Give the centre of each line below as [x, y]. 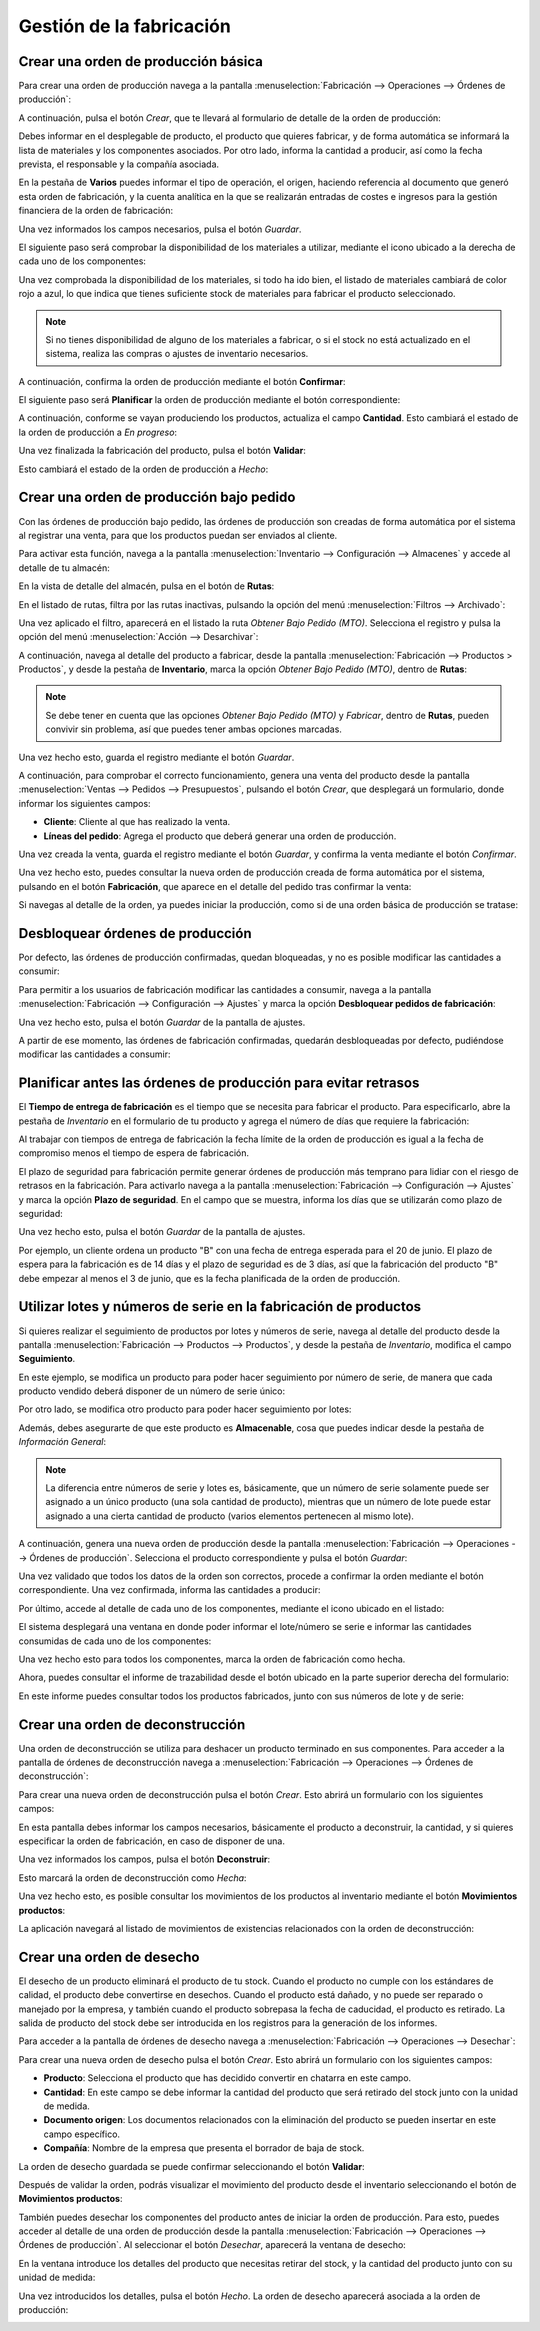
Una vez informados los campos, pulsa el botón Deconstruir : [144, 1859]
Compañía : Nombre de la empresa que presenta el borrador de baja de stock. [204, 2148]
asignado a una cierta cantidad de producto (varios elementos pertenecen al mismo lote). [230, 1516]
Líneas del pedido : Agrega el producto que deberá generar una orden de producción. [220, 836]
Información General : [62, 1442]
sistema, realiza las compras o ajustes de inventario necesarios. [177, 354]
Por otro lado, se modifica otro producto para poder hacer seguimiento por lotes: [185, 1409]
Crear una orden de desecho [109, 1956]
